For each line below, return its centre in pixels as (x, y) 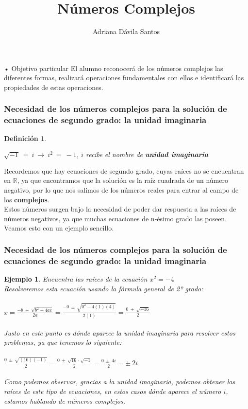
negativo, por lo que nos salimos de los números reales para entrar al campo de (121, 190)
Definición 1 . (25, 138)
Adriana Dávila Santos (126, 31)
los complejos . (27, 199)
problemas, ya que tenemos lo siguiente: (63, 342)
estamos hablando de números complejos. (65, 400)
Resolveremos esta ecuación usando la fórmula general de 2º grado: (104, 288)
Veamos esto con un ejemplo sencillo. (59, 228)
